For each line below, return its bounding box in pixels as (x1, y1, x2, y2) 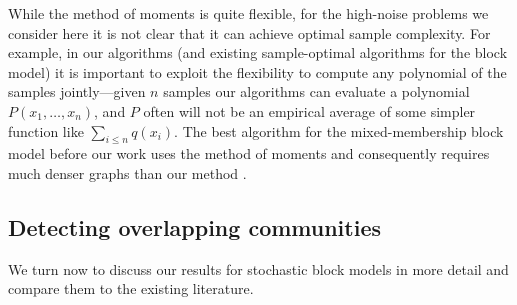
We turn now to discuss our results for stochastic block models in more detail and (8, 258, 509, 279)
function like (8, 120, 84, 141)
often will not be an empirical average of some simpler (143, 100, 476, 121)
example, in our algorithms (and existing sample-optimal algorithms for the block (8, 42, 508, 63)
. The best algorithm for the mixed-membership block (174, 120, 504, 141)
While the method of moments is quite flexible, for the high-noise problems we (8, 3, 489, 23)
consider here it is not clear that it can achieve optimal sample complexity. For (8, 22, 491, 43)
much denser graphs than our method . (8, 162, 247, 183)
